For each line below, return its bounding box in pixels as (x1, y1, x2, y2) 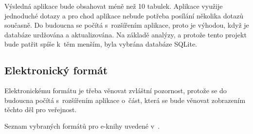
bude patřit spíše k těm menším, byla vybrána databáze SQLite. (4, 39, 198, 49)
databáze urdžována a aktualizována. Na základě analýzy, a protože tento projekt (4, 29, 247, 39)
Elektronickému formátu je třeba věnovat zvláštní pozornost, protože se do (4, 85, 227, 96)
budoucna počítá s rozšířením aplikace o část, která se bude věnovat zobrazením (4, 95, 246, 105)
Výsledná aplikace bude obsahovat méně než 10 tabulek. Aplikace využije (4, 1, 223, 11)
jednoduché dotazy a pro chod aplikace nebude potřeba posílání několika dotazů (4, 10, 243, 20)
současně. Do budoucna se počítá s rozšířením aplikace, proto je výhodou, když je (4, 20, 249, 30)
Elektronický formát (4, 63, 108, 78)
